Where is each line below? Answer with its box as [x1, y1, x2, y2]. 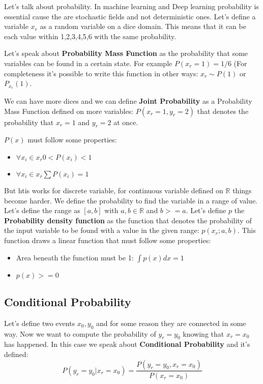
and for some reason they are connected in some [96, 317, 246, 328]
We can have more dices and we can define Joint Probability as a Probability [4, 96, 252, 106]
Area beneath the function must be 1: [16, 252, 134, 262]
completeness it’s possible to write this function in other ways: [4, 68, 198, 78]
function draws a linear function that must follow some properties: [4, 234, 211, 245]
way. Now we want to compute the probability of [4, 328, 156, 339]
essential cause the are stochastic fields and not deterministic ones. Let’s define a [4, 11, 256, 21]
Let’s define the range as [4, 205, 80, 216]
